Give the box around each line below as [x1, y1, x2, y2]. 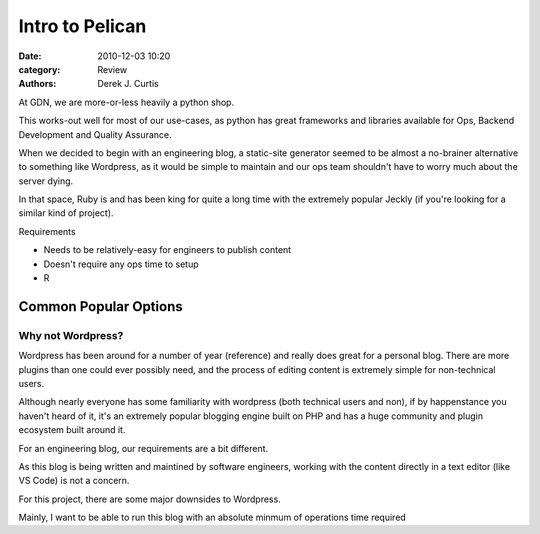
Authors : [18, 78, 57, 90]
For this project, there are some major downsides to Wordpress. [18, 493, 282, 505]
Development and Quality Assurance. [18, 128, 172, 140]
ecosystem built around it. [18, 424, 126, 436]
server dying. [18, 175, 74, 187]
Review [97, 63, 128, 75]
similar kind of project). [18, 207, 114, 219]
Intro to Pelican [18, 15, 147, 37]
